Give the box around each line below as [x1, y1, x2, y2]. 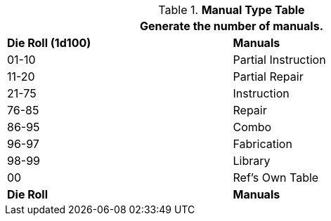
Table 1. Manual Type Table [158, 3, 305, 17]
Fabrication [233, 137, 292, 151]
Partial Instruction [233, 53, 326, 67]
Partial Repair [233, 69, 304, 83]
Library [233, 154, 271, 168]
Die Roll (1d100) [7, 36, 91, 50]
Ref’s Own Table [233, 170, 319, 185]
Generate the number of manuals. [140, 19, 323, 33]
